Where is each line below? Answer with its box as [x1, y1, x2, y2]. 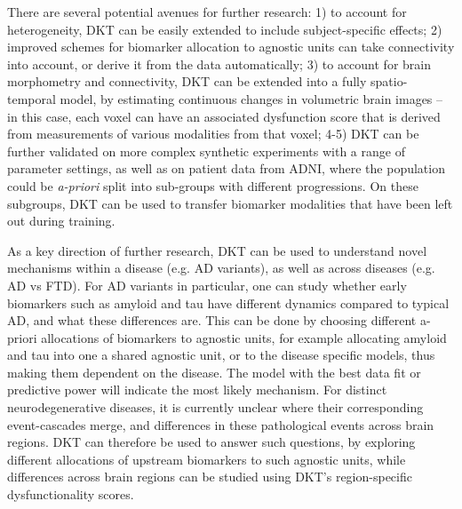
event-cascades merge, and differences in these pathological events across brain [7, 415, 434, 433]
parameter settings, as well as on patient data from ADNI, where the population [7, 159, 445, 178]
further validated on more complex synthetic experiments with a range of [7, 141, 405, 160]
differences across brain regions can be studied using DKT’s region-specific [7, 467, 412, 486]
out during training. [7, 211, 115, 230]
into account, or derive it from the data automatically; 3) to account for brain [7, 54, 431, 73]
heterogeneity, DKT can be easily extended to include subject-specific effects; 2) [7, 20, 442, 38]
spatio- [370, 72, 408, 91]
